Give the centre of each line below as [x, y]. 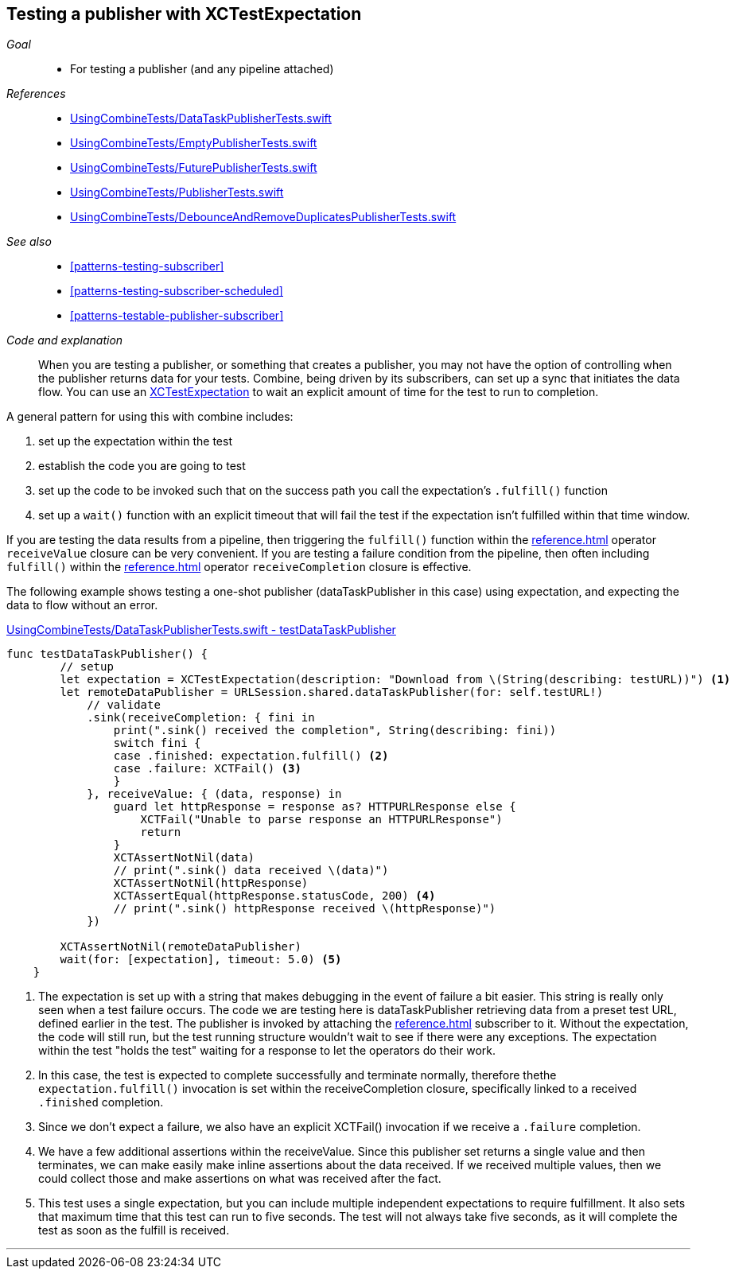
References [36, 94]
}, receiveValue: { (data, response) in [214, 794]
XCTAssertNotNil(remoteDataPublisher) [181, 947]
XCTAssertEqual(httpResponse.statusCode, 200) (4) [274, 896]
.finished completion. [101, 1102]
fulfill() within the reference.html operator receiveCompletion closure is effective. [239, 567]
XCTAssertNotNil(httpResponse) [211, 883]
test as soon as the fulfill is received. [134, 1230]
